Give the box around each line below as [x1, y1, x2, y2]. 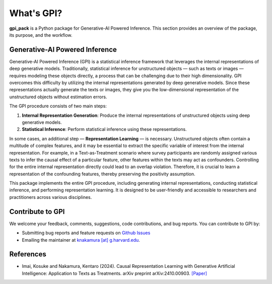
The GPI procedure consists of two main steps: [9, 103, 107, 109]
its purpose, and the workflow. [9, 32, 73, 38]
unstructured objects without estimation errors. [9, 94, 107, 100]
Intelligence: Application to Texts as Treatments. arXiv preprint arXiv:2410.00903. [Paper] [22, 270, 208, 276]
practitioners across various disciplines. [9, 194, 92, 200]
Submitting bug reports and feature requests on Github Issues [22, 230, 151, 236]
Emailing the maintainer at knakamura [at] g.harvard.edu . [22, 237, 141, 243]
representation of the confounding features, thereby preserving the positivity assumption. [9, 171, 196, 177]
